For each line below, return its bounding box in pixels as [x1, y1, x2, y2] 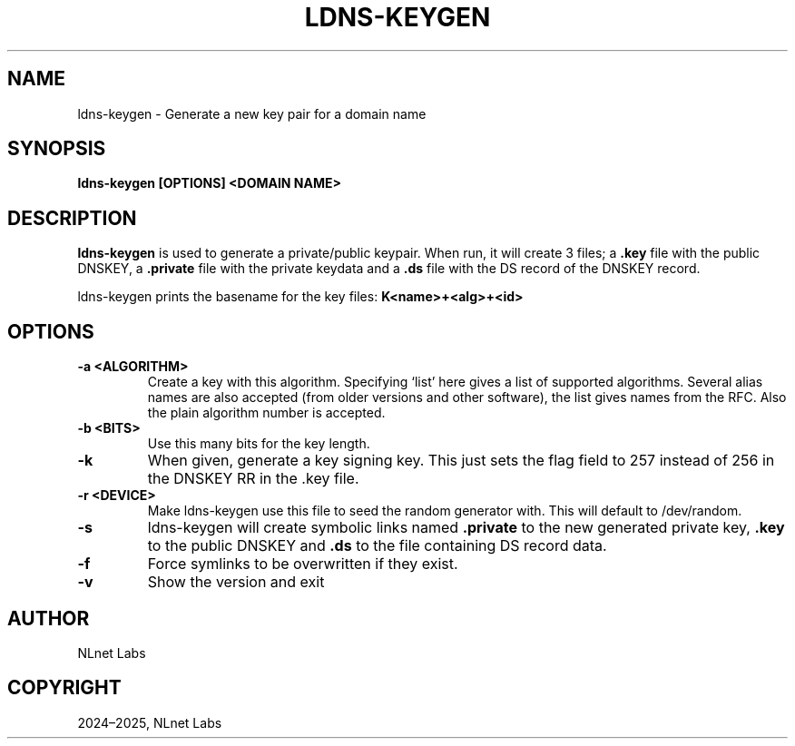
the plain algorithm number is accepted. [147, 405, 386, 421]
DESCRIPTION [7, 206, 137, 230]
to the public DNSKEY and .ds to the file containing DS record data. [147, 536, 607, 555]
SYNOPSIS [7, 137, 106, 161]
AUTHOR [7, 606, 90, 630]
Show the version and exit [147, 573, 325, 592]
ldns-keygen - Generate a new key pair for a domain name [77, 105, 427, 122]
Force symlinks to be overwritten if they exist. [147, 555, 458, 574]
